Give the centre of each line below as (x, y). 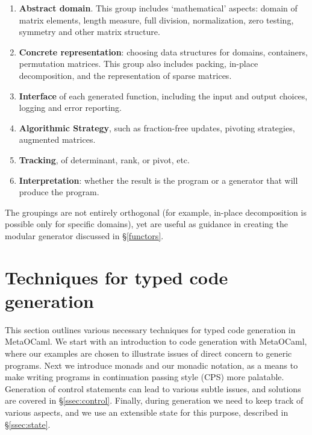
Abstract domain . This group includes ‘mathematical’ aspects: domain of (158, 8)
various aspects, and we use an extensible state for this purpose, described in (147, 412)
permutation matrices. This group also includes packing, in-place (139, 64)
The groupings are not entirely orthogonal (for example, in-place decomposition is (156, 212)
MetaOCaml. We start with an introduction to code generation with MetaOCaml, (156, 341)
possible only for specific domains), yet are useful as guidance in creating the (146, 224)
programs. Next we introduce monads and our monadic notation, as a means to (151, 365)
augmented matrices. (57, 139)
